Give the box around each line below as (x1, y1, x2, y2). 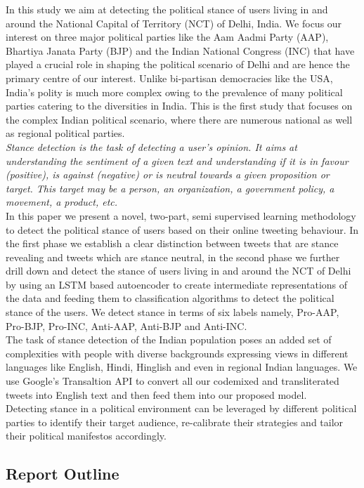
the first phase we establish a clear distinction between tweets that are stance (6, 236, 339, 251)
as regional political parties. (6, 126, 125, 140)
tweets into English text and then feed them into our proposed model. (6, 387, 307, 402)
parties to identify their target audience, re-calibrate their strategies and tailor (6, 414, 344, 429)
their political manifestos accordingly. (6, 428, 167, 443)
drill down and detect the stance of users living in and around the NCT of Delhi (6, 263, 351, 278)
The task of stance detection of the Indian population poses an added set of (6, 332, 332, 347)
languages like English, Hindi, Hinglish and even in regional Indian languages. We (6, 360, 358, 374)
